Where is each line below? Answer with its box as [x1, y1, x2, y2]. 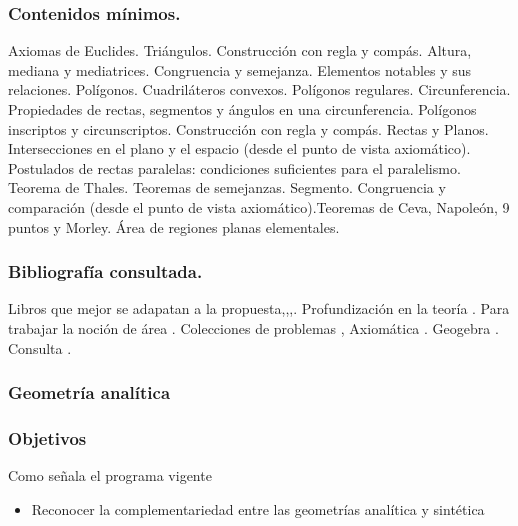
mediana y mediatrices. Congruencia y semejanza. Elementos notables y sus [8, 59, 472, 80]
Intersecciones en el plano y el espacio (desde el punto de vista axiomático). [8, 138, 471, 159]
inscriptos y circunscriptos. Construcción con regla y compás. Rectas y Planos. [8, 118, 489, 139]
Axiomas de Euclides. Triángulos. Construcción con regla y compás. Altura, [8, 40, 472, 61]
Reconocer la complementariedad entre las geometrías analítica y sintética [31, 498, 485, 519]
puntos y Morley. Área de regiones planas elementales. [8, 216, 340, 237]
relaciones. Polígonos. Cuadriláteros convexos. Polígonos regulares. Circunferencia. [8, 79, 511, 100]
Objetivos [8, 425, 87, 450]
